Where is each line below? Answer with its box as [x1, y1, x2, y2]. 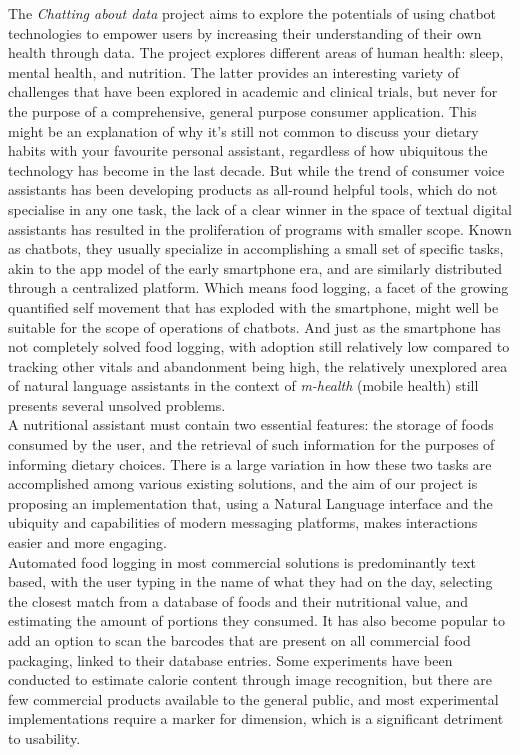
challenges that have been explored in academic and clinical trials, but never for [8, 81, 498, 102]
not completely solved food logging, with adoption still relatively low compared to [8, 336, 510, 357]
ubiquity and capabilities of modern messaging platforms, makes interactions [8, 512, 478, 533]
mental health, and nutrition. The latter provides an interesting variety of [8, 61, 460, 82]
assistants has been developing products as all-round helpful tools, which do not [8, 179, 498, 200]
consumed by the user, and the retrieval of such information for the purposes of [8, 434, 495, 455]
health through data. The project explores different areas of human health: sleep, [8, 42, 504, 63]
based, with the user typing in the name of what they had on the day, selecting [8, 571, 493, 592]
